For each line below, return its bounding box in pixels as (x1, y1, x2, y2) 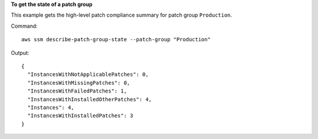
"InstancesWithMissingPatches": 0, (27, 80, 131, 86)
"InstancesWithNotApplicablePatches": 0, (27, 71, 149, 78)
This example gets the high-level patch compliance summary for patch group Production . (11, 12, 233, 19)
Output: (11, 49, 29, 56)
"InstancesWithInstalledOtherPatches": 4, (27, 96, 153, 102)
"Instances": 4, (27, 104, 75, 111)
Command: (11, 22, 38, 29)
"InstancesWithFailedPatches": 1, (27, 88, 127, 94)
